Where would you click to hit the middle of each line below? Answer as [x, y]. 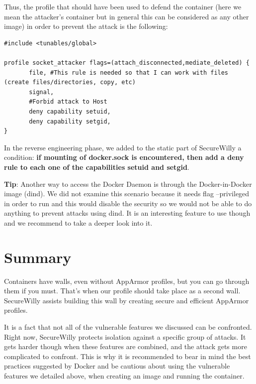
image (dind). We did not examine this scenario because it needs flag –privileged [127, 193]
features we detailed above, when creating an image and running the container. [124, 375]
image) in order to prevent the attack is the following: [86, 26]
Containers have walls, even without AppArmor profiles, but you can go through [127, 281]
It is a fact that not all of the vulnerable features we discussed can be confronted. [128, 326]
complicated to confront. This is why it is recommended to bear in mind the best [128, 356]
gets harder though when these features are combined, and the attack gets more [126, 346]
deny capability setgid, [70, 121]
